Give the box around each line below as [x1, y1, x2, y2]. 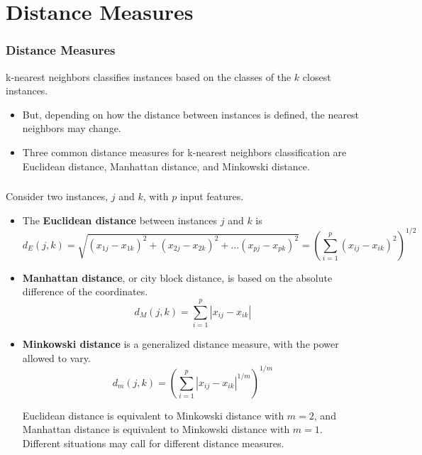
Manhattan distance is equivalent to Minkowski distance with [22, 422, 290, 437]
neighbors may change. [22, 121, 121, 136]
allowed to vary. [22, 350, 91, 365]
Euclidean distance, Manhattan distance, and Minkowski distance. [22, 158, 310, 173]
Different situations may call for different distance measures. [22, 435, 284, 450]
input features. [179, 189, 244, 204]
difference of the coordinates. [22, 284, 148, 299]
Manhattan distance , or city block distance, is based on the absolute [22, 270, 333, 285]
